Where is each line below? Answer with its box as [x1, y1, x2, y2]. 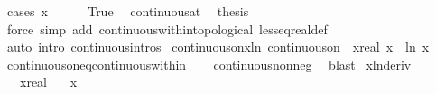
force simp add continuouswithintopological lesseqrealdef [6, 19, 328, 38]
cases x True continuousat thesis [6, 2, 249, 20]
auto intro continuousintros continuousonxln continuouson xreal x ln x [6, 37, 430, 56]
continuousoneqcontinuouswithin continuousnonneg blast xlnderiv [6, 54, 412, 73]
